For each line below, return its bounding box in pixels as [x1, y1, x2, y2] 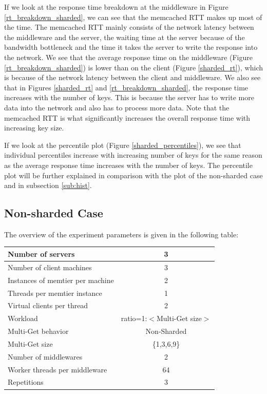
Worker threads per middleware [8, 364, 107, 374]
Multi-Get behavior [8, 326, 69, 336]
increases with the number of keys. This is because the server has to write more [4, 92, 254, 103]
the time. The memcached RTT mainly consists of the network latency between [4, 22, 254, 32]
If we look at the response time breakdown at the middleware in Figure [4, 2, 228, 12]
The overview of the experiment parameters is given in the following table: [4, 229, 239, 239]
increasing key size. [4, 122, 64, 133]
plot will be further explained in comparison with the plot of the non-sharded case [4, 170, 263, 180]
